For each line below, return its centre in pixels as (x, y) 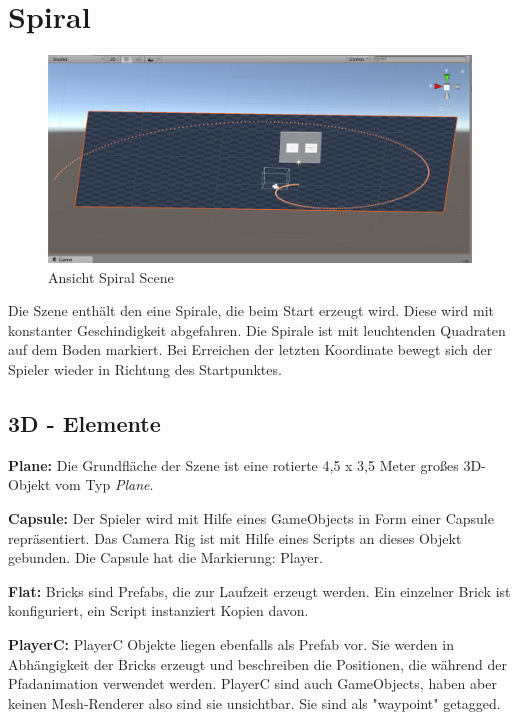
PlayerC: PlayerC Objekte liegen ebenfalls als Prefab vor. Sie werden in (231, 643)
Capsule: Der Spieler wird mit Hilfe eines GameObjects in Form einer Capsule (251, 517)
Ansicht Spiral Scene (111, 276)
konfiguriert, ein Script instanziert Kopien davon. (158, 610)
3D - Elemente (84, 422)
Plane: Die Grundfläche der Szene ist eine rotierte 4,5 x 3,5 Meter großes (233, 464)
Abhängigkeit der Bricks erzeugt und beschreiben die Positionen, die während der (258, 663)
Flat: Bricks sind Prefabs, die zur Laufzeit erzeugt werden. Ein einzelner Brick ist (259, 590)
